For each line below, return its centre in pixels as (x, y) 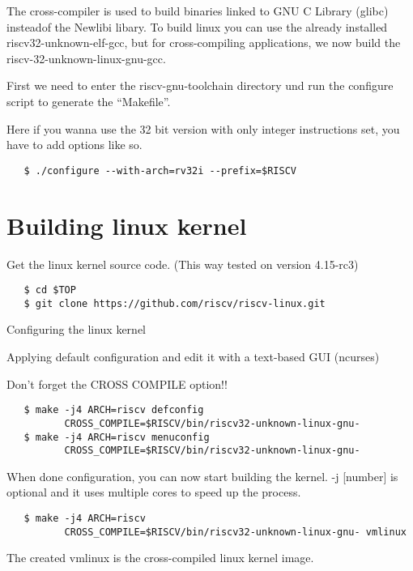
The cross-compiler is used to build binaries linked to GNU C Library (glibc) (198, 11)
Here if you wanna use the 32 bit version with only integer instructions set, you (203, 128)
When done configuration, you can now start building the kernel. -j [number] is (202, 476)
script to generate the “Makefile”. (89, 101)
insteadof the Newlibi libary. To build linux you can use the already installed (197, 26)
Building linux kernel (127, 225)
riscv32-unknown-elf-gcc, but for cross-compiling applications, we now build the (204, 43)
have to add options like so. (75, 145)
